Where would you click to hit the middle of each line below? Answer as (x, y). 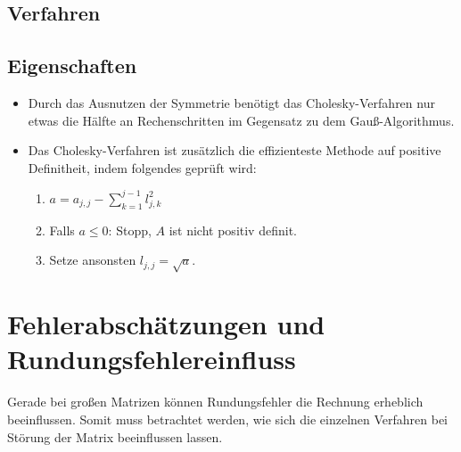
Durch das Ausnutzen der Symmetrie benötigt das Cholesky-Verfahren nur (231, 102)
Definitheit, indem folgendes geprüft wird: (142, 167)
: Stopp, (130, 230)
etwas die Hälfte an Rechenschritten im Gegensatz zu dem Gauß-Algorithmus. (241, 120)
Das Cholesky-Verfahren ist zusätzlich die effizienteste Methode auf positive (235, 150)
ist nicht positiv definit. (233, 230)
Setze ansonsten (93, 260)
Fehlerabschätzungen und (166, 324)
